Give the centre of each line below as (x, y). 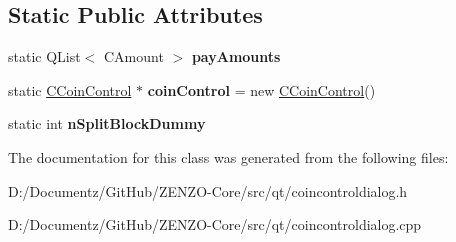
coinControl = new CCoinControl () (261, 89)
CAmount (134, 56)
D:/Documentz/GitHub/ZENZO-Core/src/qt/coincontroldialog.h (208, 190)
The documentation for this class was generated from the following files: (228, 156)
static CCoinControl (70, 89)
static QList (44, 56)
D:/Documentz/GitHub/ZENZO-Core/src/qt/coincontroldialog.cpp (215, 224)
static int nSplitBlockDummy (107, 123)
